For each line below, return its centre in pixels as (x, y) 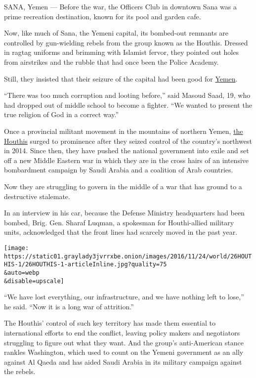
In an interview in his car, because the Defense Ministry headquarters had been (124, 213)
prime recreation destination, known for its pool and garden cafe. (103, 16)
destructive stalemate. (37, 196)
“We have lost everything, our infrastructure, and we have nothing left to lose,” (124, 297)
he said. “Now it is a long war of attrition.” (69, 306)
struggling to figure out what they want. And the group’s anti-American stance (124, 342)
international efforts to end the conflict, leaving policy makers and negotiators (122, 332)
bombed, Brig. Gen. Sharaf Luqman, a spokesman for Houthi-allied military (119, 222)
